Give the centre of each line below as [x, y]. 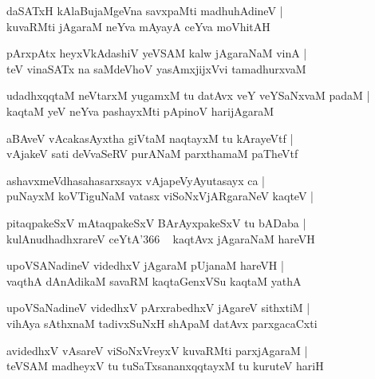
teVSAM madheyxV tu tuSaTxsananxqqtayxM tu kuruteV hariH [165, 366]
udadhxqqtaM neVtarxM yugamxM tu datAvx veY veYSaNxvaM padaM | [188, 95]
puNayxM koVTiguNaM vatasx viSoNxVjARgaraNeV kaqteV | [160, 196]
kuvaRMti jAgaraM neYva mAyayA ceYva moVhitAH [138, 26]
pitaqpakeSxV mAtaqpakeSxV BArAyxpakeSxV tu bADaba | [156, 222]
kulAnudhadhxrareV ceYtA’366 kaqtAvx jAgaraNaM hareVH [161, 238]
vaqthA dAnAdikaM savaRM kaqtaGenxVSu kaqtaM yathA [154, 280]
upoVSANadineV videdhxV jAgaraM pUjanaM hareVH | [145, 265]
